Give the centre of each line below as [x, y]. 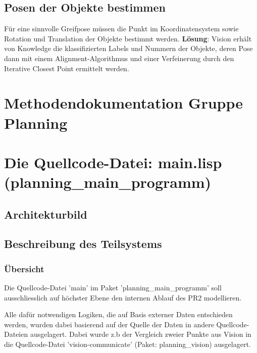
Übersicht [24, 268]
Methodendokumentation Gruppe [123, 103]
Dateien [16, 334]
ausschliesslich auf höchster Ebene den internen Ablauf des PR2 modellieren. [123, 297]
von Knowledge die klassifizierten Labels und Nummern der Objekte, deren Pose [128, 48]
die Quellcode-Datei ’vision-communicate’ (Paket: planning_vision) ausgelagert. [127, 344]
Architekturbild [46, 214]
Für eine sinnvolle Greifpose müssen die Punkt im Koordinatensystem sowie [121, 29]
